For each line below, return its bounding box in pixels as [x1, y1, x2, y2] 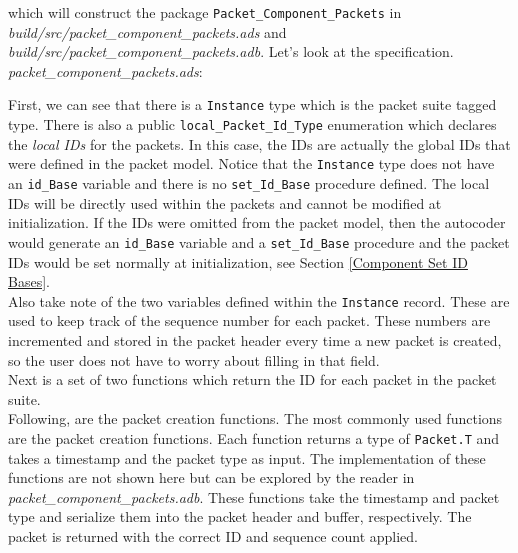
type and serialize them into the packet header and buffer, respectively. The [8, 506, 472, 527]
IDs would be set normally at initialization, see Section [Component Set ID [8, 251, 468, 272]
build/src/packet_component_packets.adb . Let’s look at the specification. [8, 41, 454, 62]
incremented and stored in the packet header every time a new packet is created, [8, 329, 502, 350]
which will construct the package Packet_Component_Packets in [8, 2, 402, 22]
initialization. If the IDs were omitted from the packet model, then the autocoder [8, 212, 506, 233]
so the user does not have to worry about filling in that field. [8, 349, 380, 370]
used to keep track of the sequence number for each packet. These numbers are [8, 310, 491, 331]
